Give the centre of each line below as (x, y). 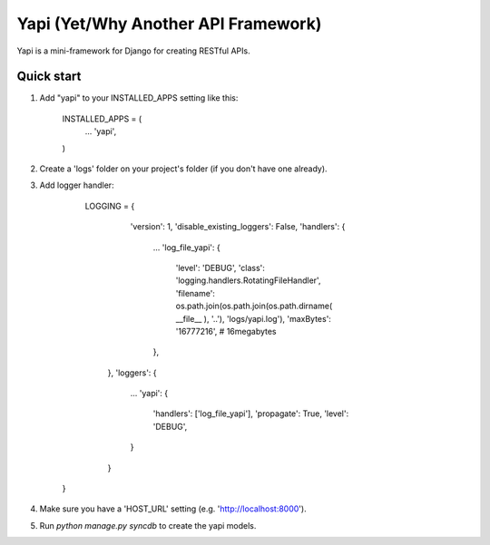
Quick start (49, 77)
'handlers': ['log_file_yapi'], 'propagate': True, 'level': (251, 414)
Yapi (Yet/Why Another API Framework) (169, 24)
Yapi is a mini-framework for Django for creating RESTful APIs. (133, 51)
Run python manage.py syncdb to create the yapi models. (148, 525)
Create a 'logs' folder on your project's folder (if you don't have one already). (183, 169)
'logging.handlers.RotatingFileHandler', (248, 280)
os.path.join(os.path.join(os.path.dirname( (254, 306)
